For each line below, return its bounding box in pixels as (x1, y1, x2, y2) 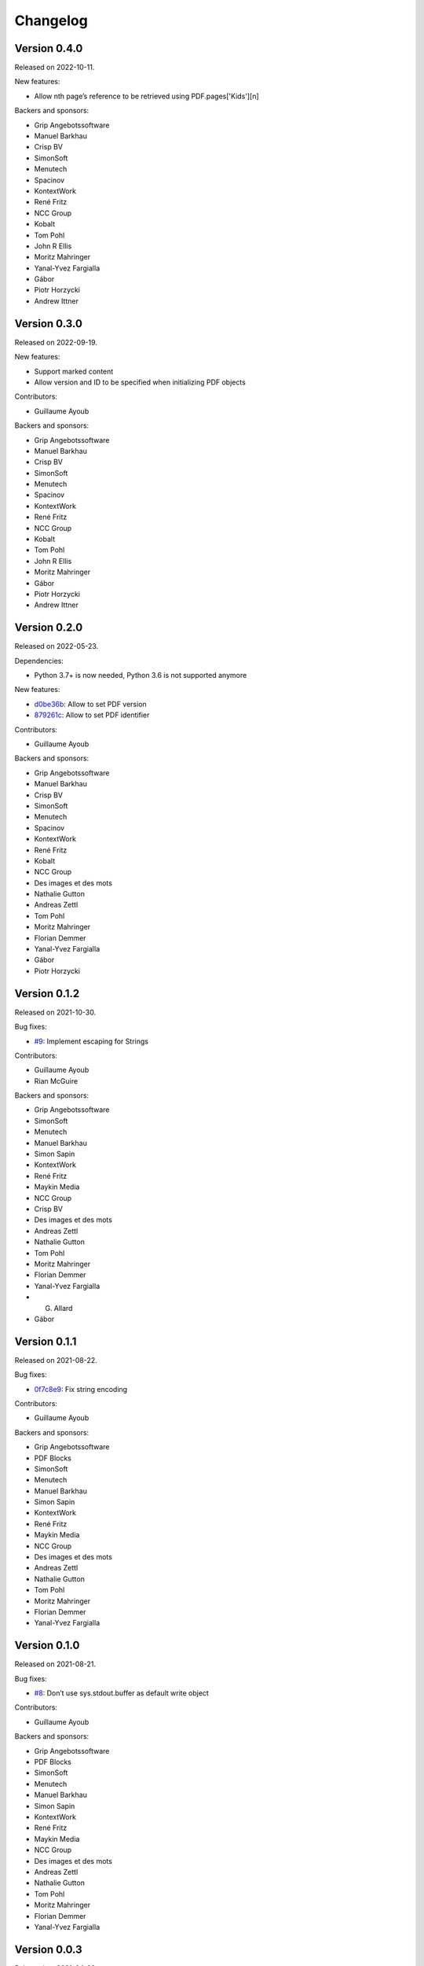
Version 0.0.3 (14, 1942, 82, 1956)
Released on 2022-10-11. (14, 63, 95, 72)
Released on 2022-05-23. (14, 642, 99, 651)
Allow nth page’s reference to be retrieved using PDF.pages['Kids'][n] (34, 91, 259, 101)
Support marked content (34, 366, 114, 376)
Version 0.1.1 (14, 1335, 77, 1348)
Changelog (14, 12, 88, 29)
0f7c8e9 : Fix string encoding (34, 1384, 128, 1394)
